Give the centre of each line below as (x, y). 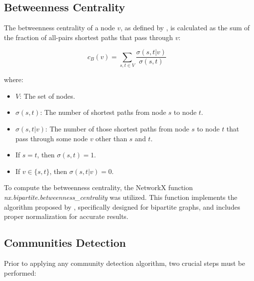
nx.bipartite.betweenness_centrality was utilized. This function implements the (121, 197)
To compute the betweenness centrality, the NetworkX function (98, 187)
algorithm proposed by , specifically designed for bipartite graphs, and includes (122, 206)
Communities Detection (65, 243)
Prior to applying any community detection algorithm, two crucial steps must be (125, 263)
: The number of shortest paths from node (103, 112)
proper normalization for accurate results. (66, 216)
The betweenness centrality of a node (60, 28)
